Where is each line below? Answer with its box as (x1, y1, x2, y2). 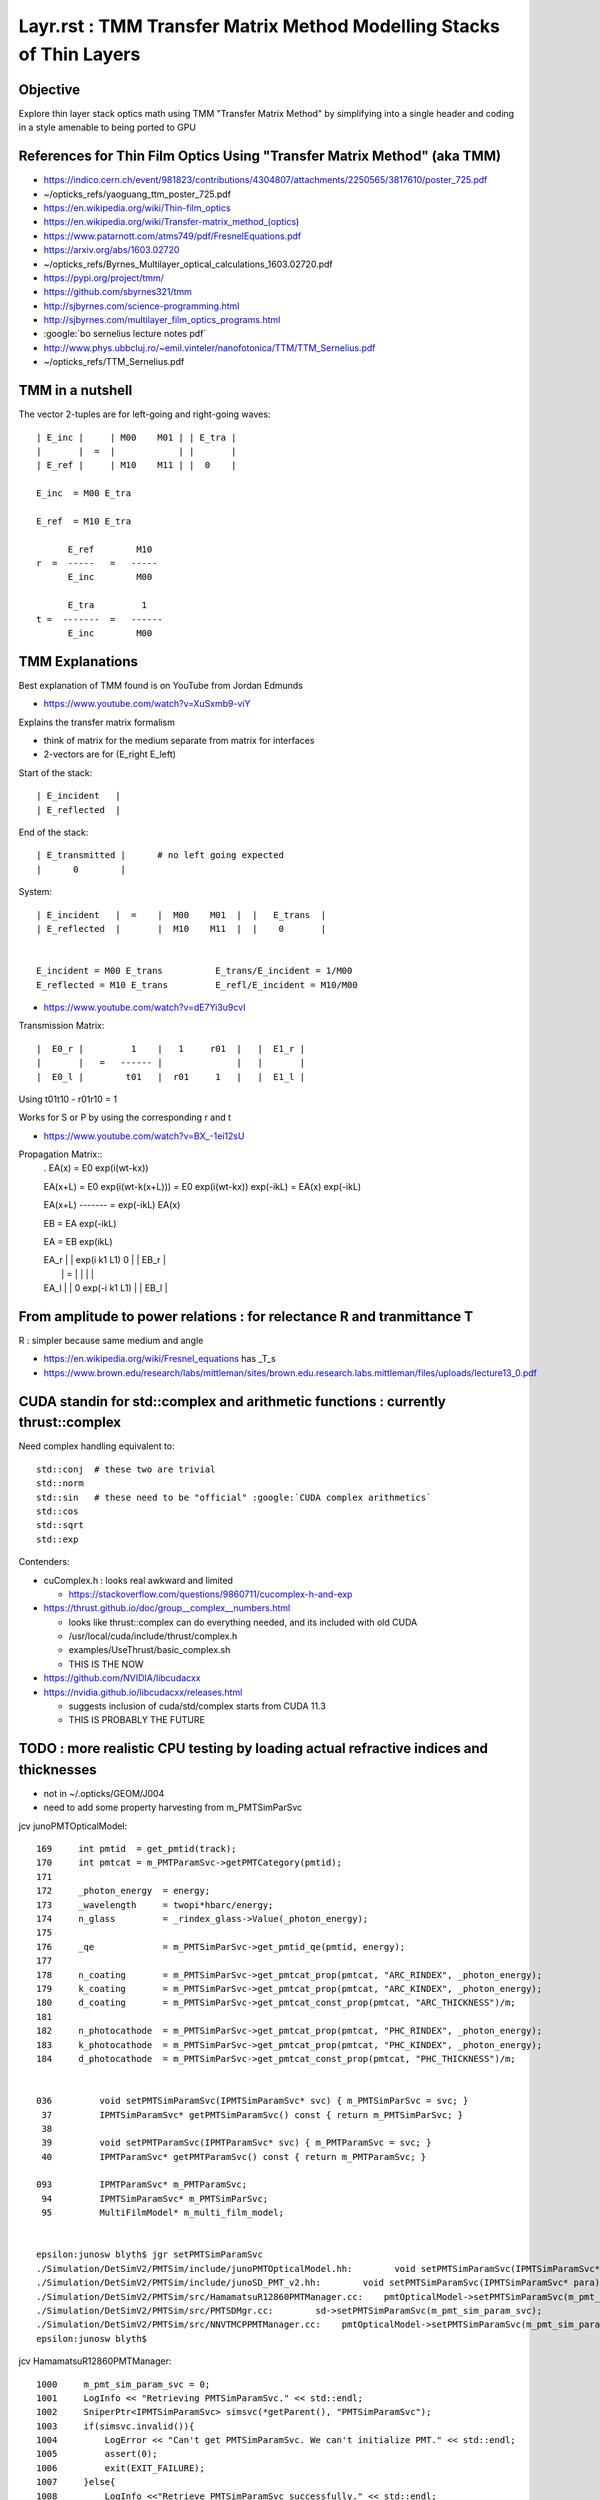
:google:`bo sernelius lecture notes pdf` (43, 328, 207, 340)
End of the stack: (18, 826, 89, 839)
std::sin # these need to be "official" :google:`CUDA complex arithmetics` (36, 1491, 432, 1503)
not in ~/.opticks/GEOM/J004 (43, 1787, 165, 1799)
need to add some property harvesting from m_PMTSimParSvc (43, 1801, 303, 1814)
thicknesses (18, 1761, 97, 1778)
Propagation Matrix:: (18, 1148, 103, 1160)
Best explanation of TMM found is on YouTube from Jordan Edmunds (18, 679, 304, 691)
